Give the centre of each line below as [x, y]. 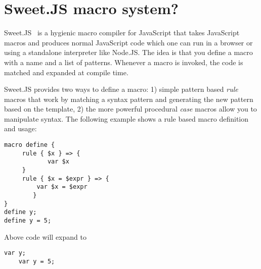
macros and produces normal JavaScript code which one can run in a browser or [128, 42]
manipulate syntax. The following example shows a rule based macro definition [126, 118]
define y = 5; [28, 220]
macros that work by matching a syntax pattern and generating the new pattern [129, 99]
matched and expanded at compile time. [66, 72]
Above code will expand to [45, 236]
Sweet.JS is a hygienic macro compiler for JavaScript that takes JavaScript [122, 33]
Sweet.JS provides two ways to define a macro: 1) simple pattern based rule [121, 89]
